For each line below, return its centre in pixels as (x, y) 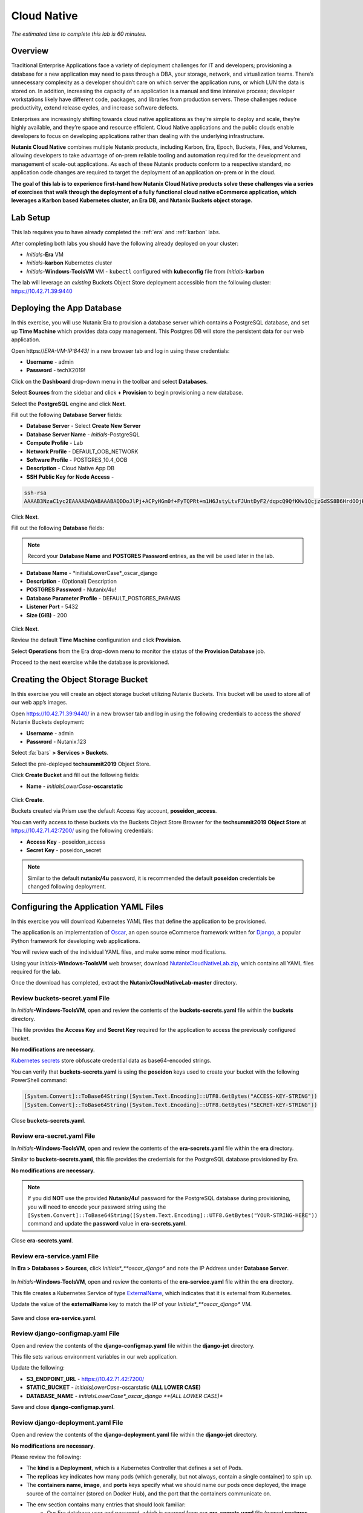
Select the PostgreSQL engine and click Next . (69, 404)
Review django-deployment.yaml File (67, 1422)
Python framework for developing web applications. (76, 940)
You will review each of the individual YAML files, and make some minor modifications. (119, 952)
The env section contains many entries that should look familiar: (106, 1505)
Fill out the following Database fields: (58, 528)
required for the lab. (36, 971)
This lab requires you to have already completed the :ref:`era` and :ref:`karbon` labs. (116, 232)
